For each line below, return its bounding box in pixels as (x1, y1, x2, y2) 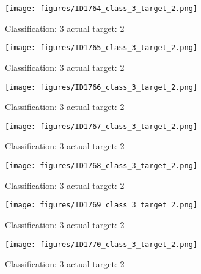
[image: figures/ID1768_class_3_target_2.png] (5, 161, 197, 170)
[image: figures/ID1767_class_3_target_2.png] (5, 122, 197, 131)
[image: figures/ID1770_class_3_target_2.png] (5, 240, 197, 249)
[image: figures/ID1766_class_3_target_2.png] (5, 83, 197, 92)
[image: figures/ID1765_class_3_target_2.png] (5, 43, 197, 53)
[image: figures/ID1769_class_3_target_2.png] (5, 201, 197, 210)
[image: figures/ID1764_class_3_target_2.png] (5, 4, 197, 13)
